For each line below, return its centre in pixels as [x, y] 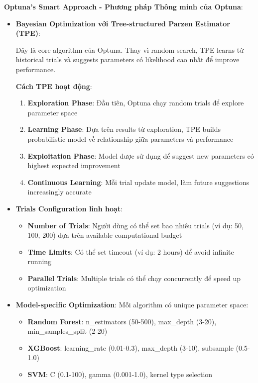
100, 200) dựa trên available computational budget [105, 235]
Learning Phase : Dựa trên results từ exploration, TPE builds [124, 129]
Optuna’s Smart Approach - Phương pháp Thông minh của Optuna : [124, 6]
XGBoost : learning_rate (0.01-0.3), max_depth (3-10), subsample [130, 347]
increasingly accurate [60, 192]
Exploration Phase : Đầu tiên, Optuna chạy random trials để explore [136, 103]
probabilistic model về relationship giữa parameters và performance [130, 139]
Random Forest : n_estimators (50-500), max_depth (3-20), [122, 321]
